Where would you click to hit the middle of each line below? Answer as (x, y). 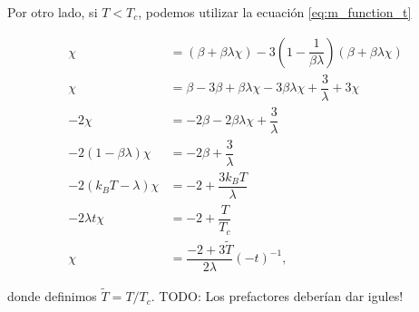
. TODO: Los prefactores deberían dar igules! (277, 296)
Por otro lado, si (53, 12)
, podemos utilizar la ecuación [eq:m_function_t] (275, 12)
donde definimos (52, 296)
